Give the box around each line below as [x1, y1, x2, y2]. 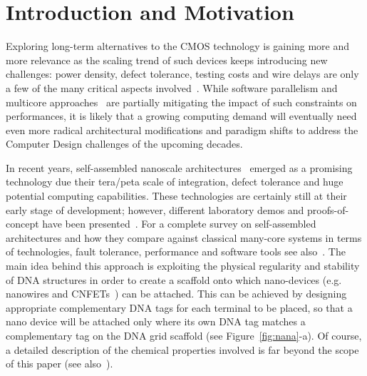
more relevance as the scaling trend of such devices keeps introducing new [6, 52, 328, 67]
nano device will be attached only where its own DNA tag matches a [6, 314, 306, 329]
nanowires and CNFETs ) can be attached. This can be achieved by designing [6, 286, 347, 301]
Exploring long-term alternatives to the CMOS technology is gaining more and [6, 39, 349, 54]
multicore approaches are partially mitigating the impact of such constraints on [6, 94, 357, 109]
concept [6, 216, 39, 231]
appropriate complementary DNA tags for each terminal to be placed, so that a [6, 300, 353, 315]
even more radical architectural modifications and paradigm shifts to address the [6, 122, 358, 137]
